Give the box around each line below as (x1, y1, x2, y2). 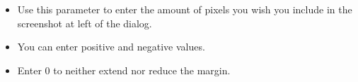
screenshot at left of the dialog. (17, 15, 152, 30)
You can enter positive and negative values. (17, 39, 205, 54)
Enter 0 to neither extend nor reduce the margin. (17, 62, 231, 77)
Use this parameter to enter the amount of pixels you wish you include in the (17, 2, 352, 16)
